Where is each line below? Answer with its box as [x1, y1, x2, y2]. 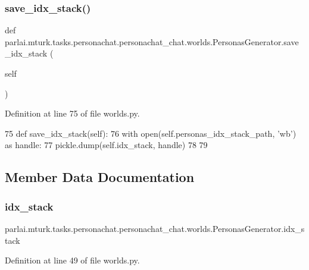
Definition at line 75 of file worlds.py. [5, 107, 140, 120]
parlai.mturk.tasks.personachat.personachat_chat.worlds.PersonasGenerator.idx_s [5, 222, 305, 234]
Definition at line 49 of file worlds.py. [5, 254, 140, 266]
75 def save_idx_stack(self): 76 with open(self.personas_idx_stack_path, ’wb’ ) [5, 127, 296, 139]
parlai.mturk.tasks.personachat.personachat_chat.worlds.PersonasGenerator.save [5, 35, 299, 48]
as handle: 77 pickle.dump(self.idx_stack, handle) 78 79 [5, 139, 208, 151]
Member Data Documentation [5, 168, 195, 186]
